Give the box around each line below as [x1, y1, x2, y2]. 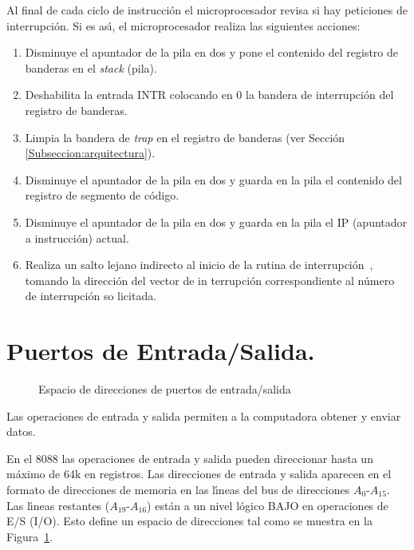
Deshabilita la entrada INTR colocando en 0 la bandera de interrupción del [25, 86, 394, 103]
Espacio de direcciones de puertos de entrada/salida [38, 381, 291, 398]
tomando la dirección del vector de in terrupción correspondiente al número [25, 271, 395, 288]
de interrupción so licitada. [25, 287, 157, 304]
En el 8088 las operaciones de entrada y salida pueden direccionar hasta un [6, 449, 373, 466]
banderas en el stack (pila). [25, 59, 157, 76]
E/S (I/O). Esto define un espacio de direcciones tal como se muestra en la [6, 512, 373, 529]
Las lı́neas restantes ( [6, 497, 110, 513]
